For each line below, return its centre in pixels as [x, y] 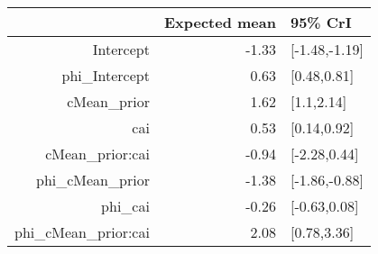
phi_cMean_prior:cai [82, 232]
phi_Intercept [106, 75]
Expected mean [220, 22]
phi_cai [125, 206]
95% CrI [321, 22]
